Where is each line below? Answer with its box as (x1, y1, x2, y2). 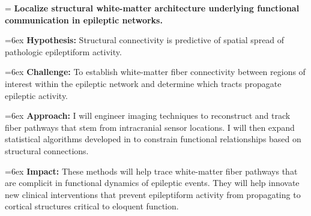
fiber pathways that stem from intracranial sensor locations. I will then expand (5, 121, 295, 133)
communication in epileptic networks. (5, 13, 163, 26)
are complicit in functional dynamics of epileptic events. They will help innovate (5, 176, 300, 189)
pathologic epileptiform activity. (5, 45, 122, 58)
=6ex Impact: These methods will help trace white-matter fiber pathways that (5, 164, 298, 177)
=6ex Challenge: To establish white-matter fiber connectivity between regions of (5, 65, 306, 78)
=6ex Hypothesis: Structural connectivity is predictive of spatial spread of (5, 34, 285, 46)
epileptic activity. (5, 89, 68, 101)
